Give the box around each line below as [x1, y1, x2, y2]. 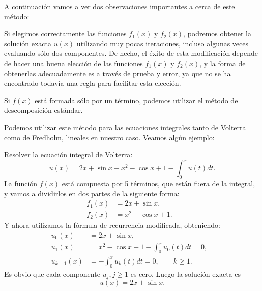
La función [4, 178, 38, 189]
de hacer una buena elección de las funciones [4, 57, 143, 68]
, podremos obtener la [183, 28, 252, 39]
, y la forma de [199, 57, 246, 68]
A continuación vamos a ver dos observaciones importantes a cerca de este [4, 1, 235, 11]
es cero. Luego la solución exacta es [130, 268, 241, 279]
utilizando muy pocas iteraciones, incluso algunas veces [76, 38, 249, 48]
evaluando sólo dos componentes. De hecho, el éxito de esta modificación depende [4, 48, 258, 59]
